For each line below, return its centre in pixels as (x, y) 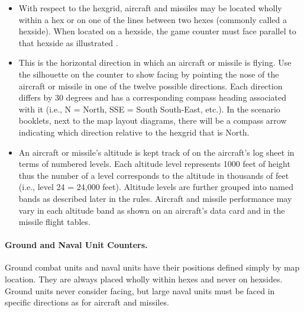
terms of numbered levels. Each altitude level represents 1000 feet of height (154, 164)
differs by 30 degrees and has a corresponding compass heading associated (153, 97)
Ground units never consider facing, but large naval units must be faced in (140, 290)
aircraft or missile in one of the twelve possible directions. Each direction (151, 86)
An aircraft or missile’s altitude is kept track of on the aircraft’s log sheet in (156, 152)
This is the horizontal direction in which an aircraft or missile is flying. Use (155, 62)
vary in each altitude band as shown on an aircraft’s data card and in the (152, 210)
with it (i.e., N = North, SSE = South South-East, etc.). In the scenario (149, 109)
